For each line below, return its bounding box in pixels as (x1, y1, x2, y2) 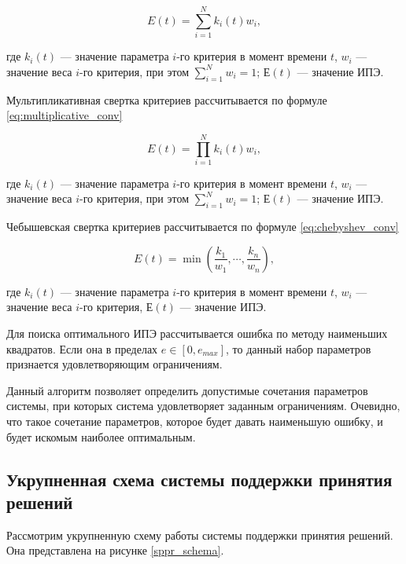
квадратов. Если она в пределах (6, 340, 158, 357)
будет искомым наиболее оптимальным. (6, 428, 196, 445)
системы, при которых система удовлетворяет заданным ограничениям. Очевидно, (6, 397, 400, 414)
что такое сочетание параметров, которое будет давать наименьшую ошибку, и (6, 412, 383, 429)
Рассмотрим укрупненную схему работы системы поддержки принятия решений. (6, 526, 393, 543)
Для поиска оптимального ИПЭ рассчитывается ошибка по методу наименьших (6, 325, 388, 341)
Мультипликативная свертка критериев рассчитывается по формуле (6, 91, 327, 108)
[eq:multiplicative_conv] (6, 107, 123, 123)
